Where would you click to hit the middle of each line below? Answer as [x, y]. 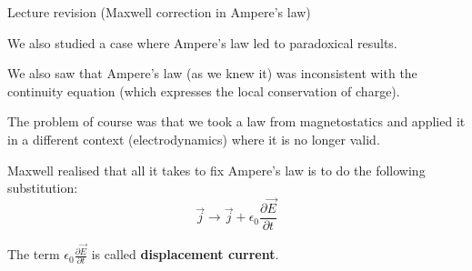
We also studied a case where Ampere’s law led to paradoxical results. [202, 42]
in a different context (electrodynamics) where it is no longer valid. [194, 139]
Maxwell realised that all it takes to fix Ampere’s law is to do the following [216, 170]
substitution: [43, 188]
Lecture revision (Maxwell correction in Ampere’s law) [159, 12]
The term [34, 254]
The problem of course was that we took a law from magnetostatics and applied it [236, 121]
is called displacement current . [185, 254]
